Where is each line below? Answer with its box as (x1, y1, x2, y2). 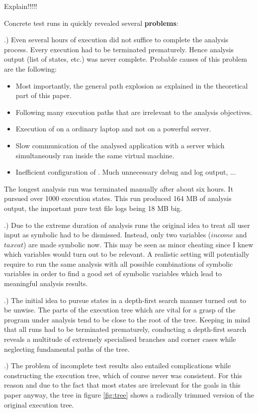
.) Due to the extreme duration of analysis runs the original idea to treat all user (4, 219, 250, 230)
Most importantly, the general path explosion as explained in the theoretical (15, 80, 248, 91)
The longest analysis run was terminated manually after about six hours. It (4, 183, 234, 194)
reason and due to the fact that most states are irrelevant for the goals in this (4, 380, 241, 390)
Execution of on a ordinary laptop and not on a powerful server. (15, 123, 211, 134)
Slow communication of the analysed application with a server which (15, 140, 225, 150)
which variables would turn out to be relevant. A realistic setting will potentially (4, 249, 250, 259)
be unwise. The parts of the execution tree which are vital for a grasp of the (4, 305, 236, 315)
